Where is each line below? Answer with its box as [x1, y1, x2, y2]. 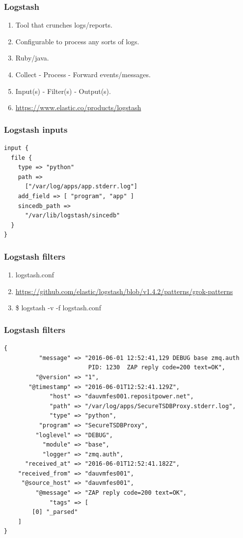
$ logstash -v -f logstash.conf [15, 302, 101, 313]
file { [11, 154, 32, 161]
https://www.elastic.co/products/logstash [15, 102, 141, 113]
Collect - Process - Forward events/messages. [15, 69, 151, 79]
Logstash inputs [4, 123, 68, 135]
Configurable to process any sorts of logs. [15, 36, 139, 46]
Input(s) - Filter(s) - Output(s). [15, 86, 111, 96]
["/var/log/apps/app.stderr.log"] [25, 183, 138, 190]
